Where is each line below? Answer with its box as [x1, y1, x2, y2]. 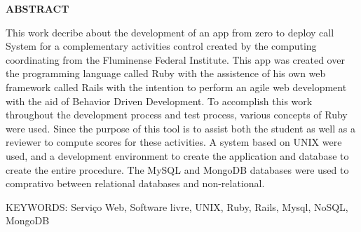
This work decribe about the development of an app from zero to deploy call [6, 25, 334, 39]
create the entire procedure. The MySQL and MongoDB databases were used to [6, 162, 349, 177]
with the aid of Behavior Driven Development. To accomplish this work [6, 93, 313, 108]
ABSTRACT [6, 1, 69, 15]
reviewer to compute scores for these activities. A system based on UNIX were [6, 135, 342, 149]
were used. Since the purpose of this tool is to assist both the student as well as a [6, 121, 355, 135]
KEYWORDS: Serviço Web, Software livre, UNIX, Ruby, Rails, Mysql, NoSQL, [6, 199, 348, 214]
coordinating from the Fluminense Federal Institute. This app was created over [6, 52, 345, 67]
